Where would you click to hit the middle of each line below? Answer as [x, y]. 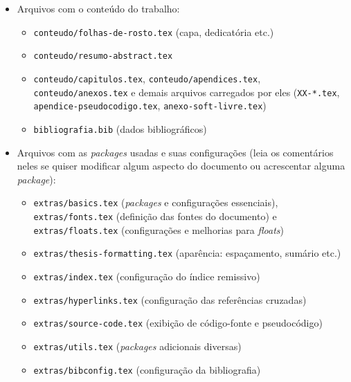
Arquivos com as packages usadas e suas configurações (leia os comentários [175, 152]
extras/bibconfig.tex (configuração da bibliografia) [147, 369]
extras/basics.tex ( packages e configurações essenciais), [156, 202]
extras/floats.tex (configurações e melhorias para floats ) [159, 229]
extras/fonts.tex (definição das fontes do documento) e [155, 216]
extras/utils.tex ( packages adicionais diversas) [137, 346]
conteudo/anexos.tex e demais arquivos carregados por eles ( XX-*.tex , [187, 92]
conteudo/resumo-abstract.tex [103, 56]
